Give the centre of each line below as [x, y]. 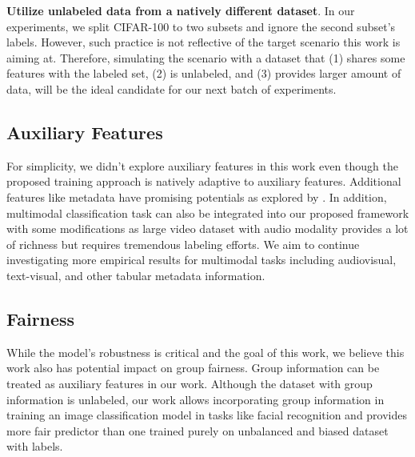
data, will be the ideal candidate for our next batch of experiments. [172, 88]
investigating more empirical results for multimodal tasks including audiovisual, [202, 260]
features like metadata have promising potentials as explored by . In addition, [197, 196]
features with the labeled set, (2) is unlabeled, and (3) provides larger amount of [204, 73]
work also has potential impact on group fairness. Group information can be [193, 368]
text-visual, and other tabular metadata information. [136, 275]
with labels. [35, 446]
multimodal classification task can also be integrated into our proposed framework [208, 212]
